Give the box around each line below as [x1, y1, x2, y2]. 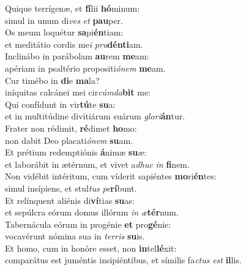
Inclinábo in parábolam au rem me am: [5, 50, 149, 62]
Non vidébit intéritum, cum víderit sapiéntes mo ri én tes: [5, 170, 217, 182]
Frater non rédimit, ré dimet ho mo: [5, 121, 137, 134]
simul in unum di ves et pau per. [5, 13, 123, 26]
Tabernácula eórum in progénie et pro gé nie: [5, 217, 171, 230]
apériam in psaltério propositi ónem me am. [5, 61, 166, 74]
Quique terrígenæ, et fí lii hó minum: [5, 2, 140, 14]
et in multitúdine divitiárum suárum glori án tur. [5, 110, 185, 122]
